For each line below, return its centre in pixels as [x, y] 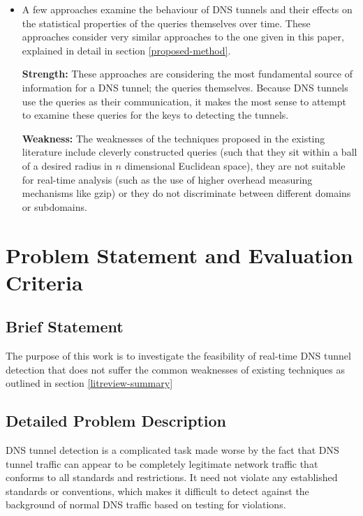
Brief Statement [65, 326]
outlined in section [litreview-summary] [89, 383]
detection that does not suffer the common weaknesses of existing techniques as [175, 369]
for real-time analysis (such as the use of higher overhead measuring [167, 179]
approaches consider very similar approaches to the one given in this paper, [183, 37]
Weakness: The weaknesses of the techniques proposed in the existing [173, 138]
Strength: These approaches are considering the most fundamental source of [187, 74]
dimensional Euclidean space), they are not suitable [235, 165]
